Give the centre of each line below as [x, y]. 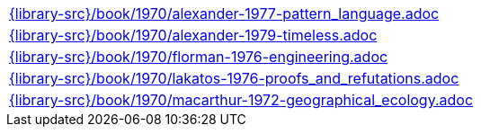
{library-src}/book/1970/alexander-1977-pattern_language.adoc [224, 13]
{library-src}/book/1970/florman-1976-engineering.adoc [199, 57]
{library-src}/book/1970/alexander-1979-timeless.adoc [193, 35]
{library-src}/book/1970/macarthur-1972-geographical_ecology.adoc [241, 100]
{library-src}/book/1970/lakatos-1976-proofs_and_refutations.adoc [234, 78]
